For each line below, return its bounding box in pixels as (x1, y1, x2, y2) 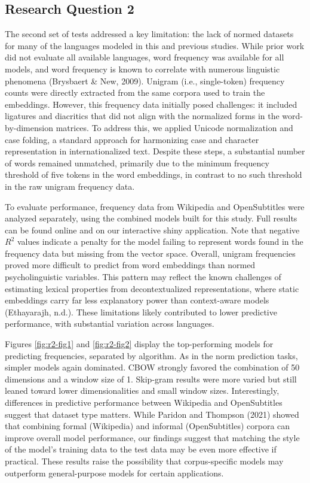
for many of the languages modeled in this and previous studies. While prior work (5, 39, 305, 51)
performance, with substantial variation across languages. (5, 317, 214, 330)
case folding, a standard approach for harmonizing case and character (5, 133, 259, 145)
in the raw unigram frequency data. (5, 180, 135, 192)
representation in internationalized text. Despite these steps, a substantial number (5, 145, 305, 157)
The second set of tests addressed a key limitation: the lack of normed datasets (5, 28, 294, 40)
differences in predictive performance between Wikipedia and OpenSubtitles (5, 396, 283, 409)
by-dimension (5, 121, 53, 133)
